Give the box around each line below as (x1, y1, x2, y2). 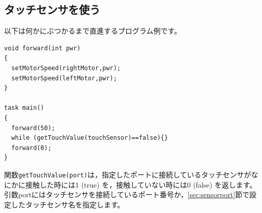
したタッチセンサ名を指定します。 (11, 199, 125, 209)
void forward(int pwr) (4, 44, 81, 52)
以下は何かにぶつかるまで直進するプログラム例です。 (4, 25, 182, 36)
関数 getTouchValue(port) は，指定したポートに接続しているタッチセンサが (4, 169, 251, 179)
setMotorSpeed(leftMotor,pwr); (11, 74, 117, 82)
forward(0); (11, 144, 52, 151)
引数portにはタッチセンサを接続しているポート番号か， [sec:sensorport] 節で (4, 189, 250, 200)
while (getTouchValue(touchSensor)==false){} (11, 134, 168, 142)
